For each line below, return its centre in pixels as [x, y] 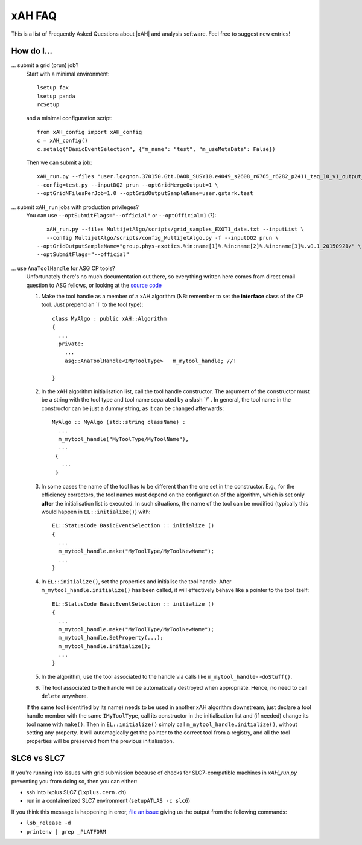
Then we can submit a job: [59, 162]
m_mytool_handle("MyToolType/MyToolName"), [124, 439]
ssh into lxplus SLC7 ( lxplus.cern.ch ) [76, 792]
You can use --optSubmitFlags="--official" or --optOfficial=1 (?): [121, 215]
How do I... [32, 51]
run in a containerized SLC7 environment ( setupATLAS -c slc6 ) [108, 801]
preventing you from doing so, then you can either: [74, 781]
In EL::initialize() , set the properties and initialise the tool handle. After [136, 581]
